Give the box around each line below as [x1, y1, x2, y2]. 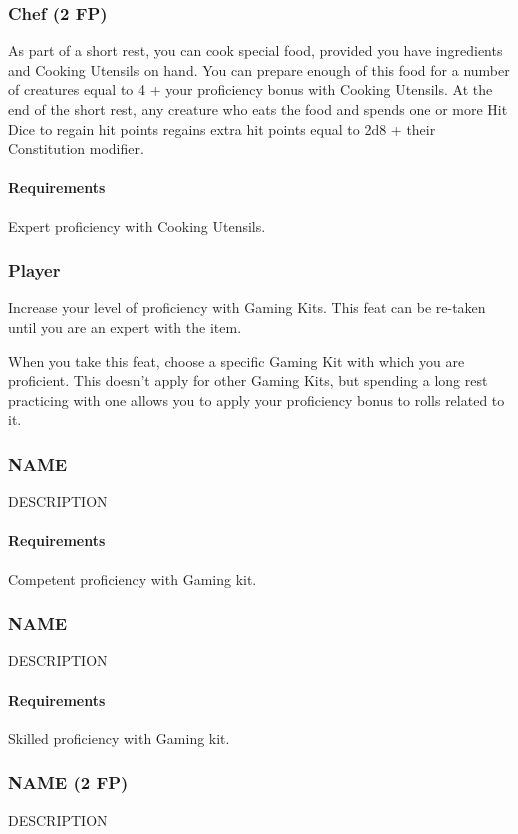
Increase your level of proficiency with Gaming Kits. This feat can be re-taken [8, 297, 486, 318]
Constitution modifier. [8, 138, 144, 159]
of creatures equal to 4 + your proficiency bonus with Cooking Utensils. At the [8, 79, 493, 100]
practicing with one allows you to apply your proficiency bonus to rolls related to [8, 389, 505, 410]
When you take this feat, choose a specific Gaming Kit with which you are [8, 350, 465, 371]
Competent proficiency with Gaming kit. [8, 568, 257, 589]
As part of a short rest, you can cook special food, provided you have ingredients [8, 40, 503, 61]
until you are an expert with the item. [8, 316, 242, 337]
